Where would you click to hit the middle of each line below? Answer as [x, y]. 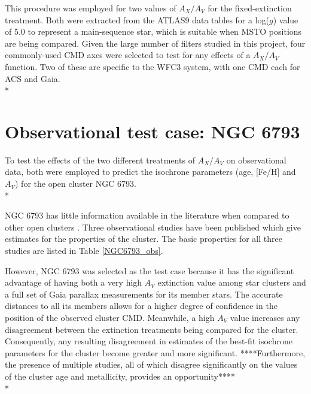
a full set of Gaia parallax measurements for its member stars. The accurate [144, 294]
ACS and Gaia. [33, 78]
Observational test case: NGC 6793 [153, 131]
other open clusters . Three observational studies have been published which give [153, 227]
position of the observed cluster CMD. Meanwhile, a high [110, 317]
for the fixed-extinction [250, 8]
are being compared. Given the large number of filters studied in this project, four [155, 43]
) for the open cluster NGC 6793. [76, 184]
